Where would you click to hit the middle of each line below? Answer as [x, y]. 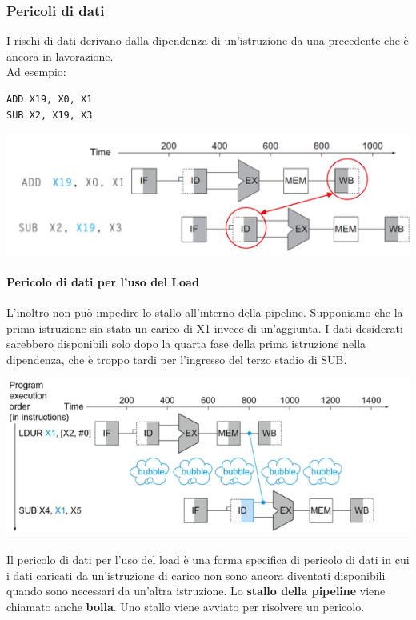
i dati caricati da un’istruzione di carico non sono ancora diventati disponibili [196, 575]
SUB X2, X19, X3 [50, 115]
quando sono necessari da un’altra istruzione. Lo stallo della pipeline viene [196, 591]
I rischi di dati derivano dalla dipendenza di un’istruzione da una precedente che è [208, 40]
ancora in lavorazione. [60, 56]
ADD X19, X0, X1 [50, 99]
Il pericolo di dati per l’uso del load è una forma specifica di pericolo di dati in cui [208, 560]
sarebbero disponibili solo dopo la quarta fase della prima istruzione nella [186, 344]
